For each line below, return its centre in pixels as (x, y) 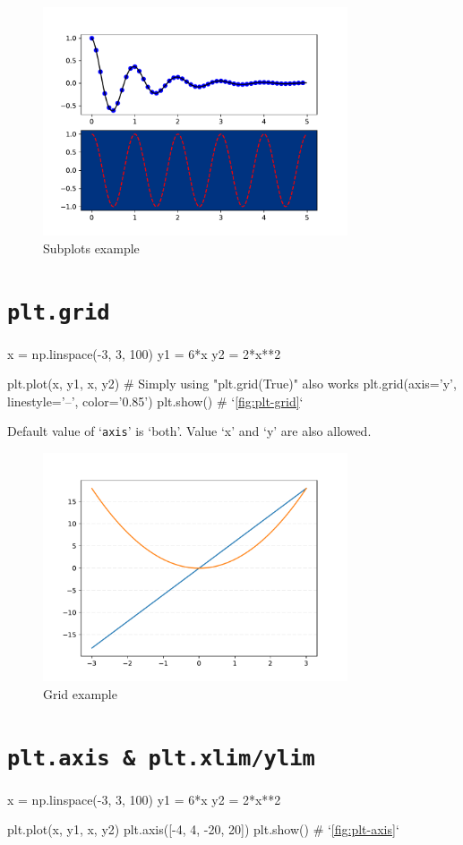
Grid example (80, 693)
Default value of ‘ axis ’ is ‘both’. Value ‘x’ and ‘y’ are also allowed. (189, 431)
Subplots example (91, 248)
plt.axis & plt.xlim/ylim (161, 759)
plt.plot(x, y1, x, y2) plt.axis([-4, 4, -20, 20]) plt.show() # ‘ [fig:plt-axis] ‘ (203, 829)
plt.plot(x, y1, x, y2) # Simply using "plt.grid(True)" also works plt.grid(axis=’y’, (232, 384)
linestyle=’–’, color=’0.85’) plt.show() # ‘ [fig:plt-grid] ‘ (155, 401)
